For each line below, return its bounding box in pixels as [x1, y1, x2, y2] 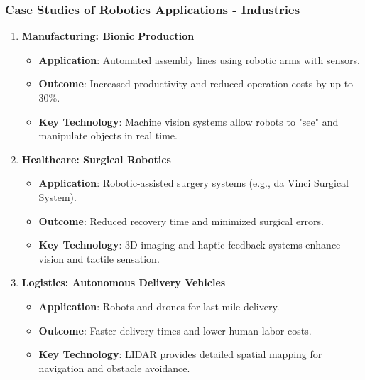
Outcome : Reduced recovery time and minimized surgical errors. [38, 213, 325, 228]
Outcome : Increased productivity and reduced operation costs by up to [38, 76, 354, 91]
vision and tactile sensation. [38, 251, 160, 266]
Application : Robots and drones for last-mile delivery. [38, 298, 280, 313]
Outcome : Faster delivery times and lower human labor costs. [38, 322, 312, 337]
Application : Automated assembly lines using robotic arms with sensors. [38, 52, 360, 67]
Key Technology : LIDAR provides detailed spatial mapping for [38, 347, 322, 362]
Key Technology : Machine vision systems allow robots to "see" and [38, 114, 339, 129]
